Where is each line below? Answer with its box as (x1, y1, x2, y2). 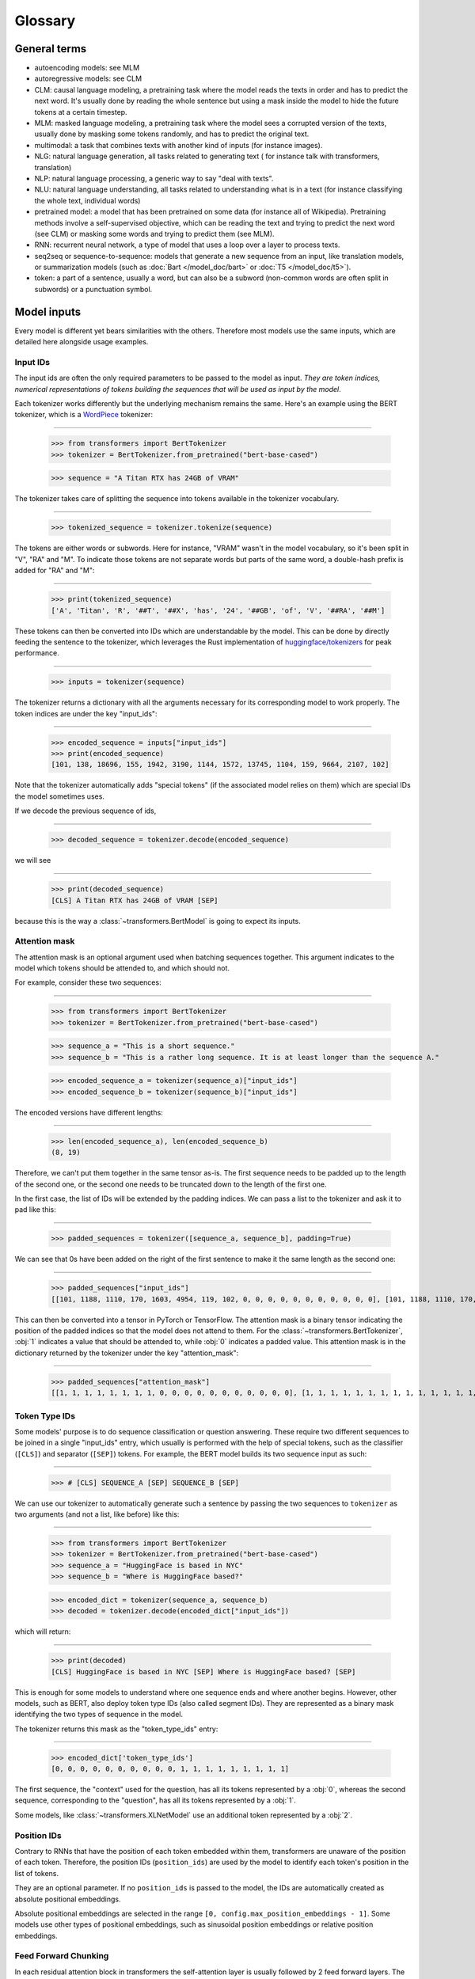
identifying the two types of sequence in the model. (14, 1710, 184, 1719)
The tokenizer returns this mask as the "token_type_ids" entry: (14, 1724, 218, 1734)
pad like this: (14, 1205, 57, 1214)
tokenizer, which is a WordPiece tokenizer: (14, 410, 154, 420)
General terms (14, 42, 87, 55)
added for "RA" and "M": (14, 566, 95, 575)
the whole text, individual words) (34, 196, 141, 205)
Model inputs (14, 305, 82, 318)
